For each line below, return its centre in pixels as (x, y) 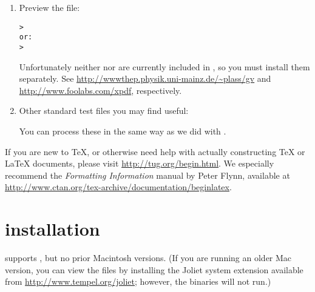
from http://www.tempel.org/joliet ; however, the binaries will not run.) (138, 281)
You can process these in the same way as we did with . (123, 131)
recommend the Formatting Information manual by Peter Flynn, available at (147, 175)
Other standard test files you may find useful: (104, 111)
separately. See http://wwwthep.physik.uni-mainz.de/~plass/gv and (145, 78)
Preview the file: (49, 7)
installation (52, 229)
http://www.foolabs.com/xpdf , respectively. (100, 90)
